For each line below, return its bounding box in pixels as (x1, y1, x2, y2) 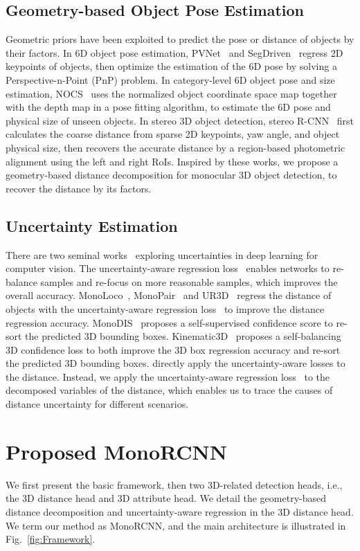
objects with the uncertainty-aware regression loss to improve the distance (6, 301, 325, 316)
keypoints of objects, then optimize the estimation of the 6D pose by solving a (6, 59, 337, 73)
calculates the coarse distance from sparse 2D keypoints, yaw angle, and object (6, 127, 340, 141)
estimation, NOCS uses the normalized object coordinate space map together (6, 86, 337, 100)
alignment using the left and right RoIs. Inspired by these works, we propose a (6, 154, 339, 168)
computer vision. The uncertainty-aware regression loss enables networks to (6, 261, 330, 275)
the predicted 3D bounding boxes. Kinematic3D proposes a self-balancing (25, 329, 341, 343)
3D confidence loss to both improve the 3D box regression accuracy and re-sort (6, 342, 341, 356)
